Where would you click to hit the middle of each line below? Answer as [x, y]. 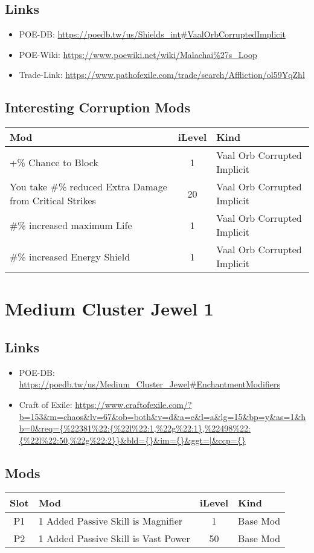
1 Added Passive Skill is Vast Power [114, 538]
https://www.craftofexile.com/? [133, 404]
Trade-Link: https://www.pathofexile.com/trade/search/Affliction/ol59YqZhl [162, 75]
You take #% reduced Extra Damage [88, 187]
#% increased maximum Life [71, 225]
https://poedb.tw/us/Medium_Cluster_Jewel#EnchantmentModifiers [149, 384]
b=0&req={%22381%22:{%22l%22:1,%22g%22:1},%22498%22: [135, 428]
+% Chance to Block [54, 162]
